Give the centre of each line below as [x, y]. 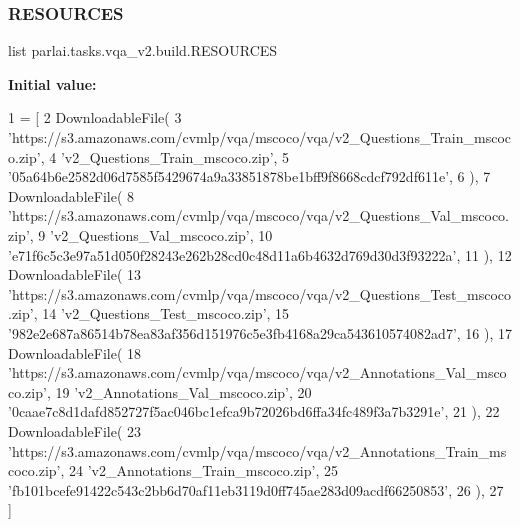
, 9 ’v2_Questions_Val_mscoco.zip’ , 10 [151, 234]
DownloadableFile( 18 [75, 352]
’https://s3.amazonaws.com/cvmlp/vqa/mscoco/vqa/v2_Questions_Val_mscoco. [259, 215]
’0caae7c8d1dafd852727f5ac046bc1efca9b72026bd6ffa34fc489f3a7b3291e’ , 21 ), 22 [254, 411]
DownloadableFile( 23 [75, 430]
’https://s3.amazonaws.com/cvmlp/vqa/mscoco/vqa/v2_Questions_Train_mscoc [260, 137]
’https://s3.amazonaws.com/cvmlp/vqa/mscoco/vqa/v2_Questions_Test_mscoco [260, 293]
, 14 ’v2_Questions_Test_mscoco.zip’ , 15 [161, 313]
